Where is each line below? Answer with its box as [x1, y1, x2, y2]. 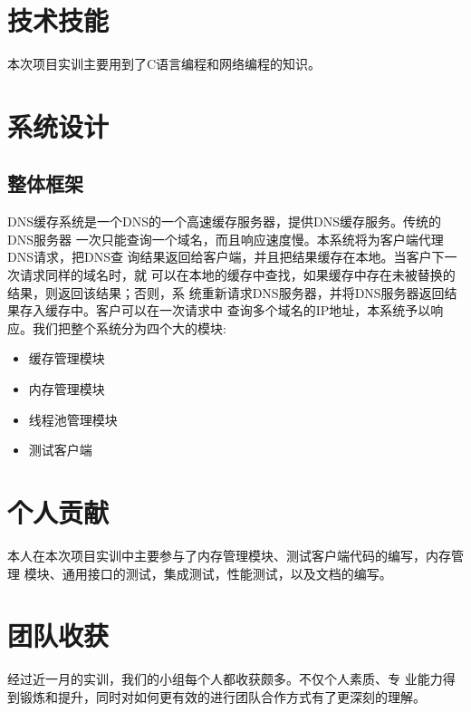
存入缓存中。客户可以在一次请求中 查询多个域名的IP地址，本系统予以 [19, 301, 431, 320]
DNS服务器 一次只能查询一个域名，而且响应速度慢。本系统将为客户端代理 [7, 229, 444, 248]
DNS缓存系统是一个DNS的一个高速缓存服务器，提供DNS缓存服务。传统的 [7, 212, 441, 231]
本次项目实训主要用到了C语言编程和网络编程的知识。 [7, 54, 322, 73]
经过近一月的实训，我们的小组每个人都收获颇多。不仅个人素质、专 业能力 [7, 669, 443, 688]
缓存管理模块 [28, 349, 105, 368]
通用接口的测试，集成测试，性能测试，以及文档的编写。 [62, 563, 392, 582]
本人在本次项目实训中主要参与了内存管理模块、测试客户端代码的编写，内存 [7, 545, 451, 564]
